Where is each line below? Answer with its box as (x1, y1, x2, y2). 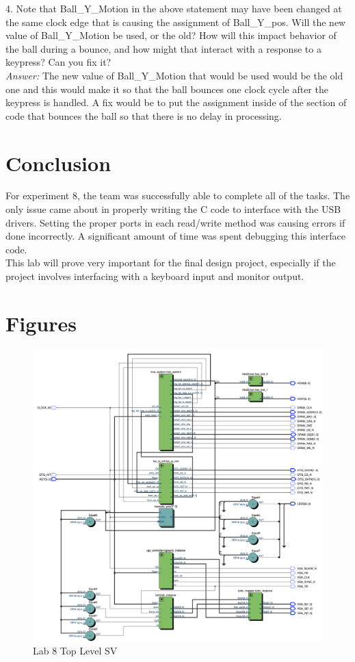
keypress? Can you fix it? (5, 55, 111, 69)
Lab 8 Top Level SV (33, 644, 118, 658)
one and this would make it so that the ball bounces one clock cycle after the (5, 81, 328, 96)
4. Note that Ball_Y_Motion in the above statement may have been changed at (5, 1, 342, 15)
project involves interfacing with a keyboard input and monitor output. (5, 269, 304, 283)
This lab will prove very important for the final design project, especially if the (5, 255, 336, 270)
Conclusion (5, 149, 111, 177)
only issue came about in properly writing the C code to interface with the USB (5, 202, 341, 216)
